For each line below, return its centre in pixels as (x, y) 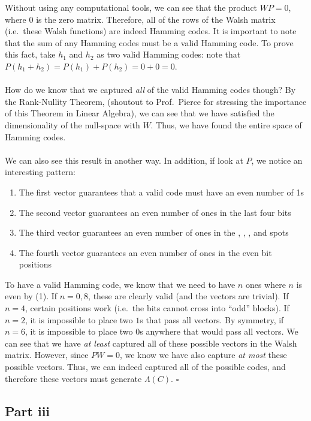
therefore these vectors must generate (73, 378)
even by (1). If (31, 296)
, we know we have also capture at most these (203, 355)
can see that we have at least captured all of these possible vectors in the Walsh (151, 343)
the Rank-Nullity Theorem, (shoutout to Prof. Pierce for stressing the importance (156, 101)
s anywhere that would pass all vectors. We (219, 331)
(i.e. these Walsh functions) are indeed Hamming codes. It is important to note (151, 31)
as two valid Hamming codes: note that (169, 54)
